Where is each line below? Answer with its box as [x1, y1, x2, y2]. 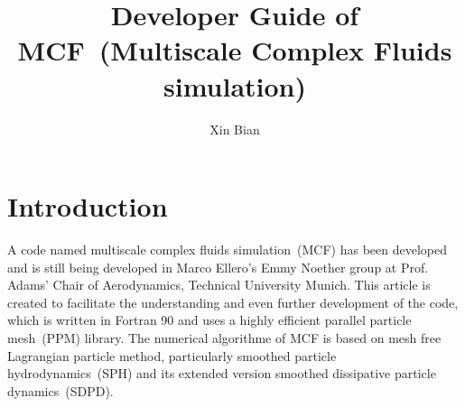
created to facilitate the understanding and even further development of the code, [7, 292, 459, 311]
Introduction [7, 188, 168, 225]
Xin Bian [209, 119, 260, 138]
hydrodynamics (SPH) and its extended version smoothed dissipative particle [7, 364, 436, 383]
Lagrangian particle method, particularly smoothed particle [7, 346, 337, 365]
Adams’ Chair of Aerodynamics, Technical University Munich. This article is [7, 275, 431, 294]
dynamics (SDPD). [7, 381, 114, 400]
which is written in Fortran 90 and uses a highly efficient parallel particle [7, 310, 412, 329]
